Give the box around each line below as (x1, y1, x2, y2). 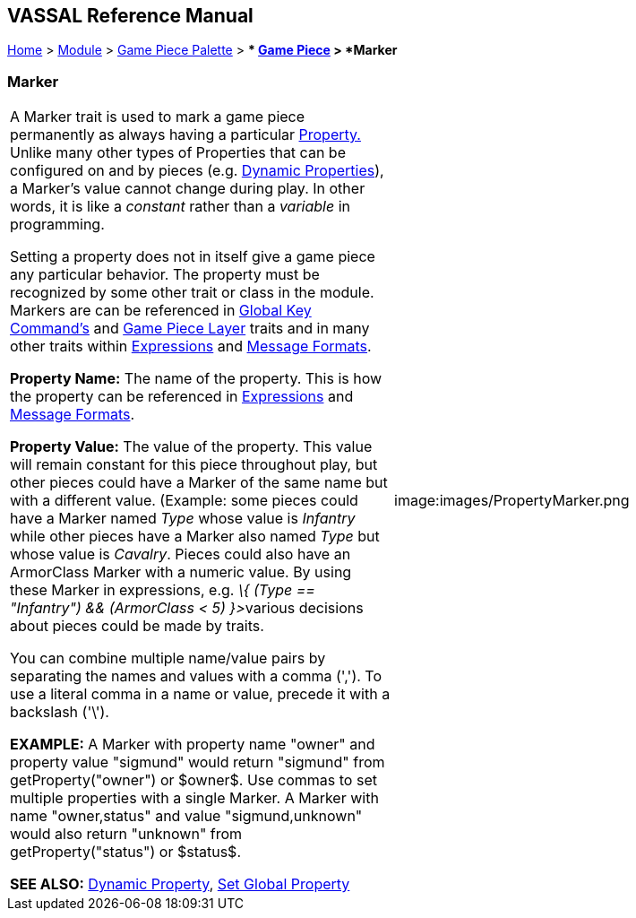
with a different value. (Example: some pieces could (10, 491, 358, 510)
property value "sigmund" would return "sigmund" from (10, 753, 385, 772)
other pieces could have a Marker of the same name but (10, 473, 388, 492)
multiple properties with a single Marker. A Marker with (10, 789, 379, 808)
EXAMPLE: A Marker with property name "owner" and (10, 735, 375, 754)
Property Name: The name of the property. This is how (10, 369, 382, 388)
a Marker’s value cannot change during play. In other (10, 179, 365, 198)
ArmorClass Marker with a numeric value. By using (10, 563, 352, 582)
